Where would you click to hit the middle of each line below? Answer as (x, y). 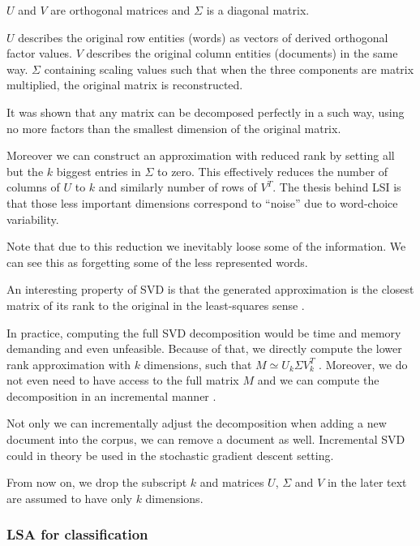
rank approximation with (69, 364)
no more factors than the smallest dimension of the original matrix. (174, 128)
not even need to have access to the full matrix (123, 380)
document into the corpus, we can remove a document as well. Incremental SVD (206, 439)
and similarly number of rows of (178, 187)
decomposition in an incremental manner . (111, 396)
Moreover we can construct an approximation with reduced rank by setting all (201, 155)
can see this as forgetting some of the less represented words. (157, 262)
